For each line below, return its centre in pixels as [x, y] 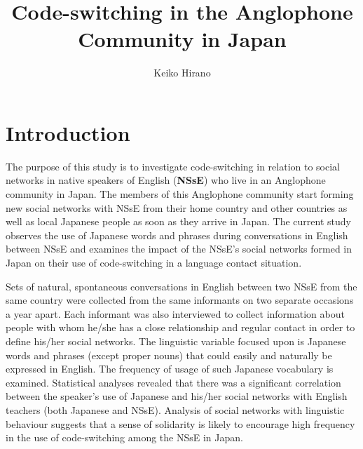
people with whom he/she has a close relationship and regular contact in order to [180, 327]
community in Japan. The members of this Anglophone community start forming [180, 194]
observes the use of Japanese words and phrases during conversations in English [177, 235]
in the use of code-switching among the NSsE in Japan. [124, 437]
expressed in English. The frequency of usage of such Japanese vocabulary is [170, 369]
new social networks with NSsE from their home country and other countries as [177, 207]
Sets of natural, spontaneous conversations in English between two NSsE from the [181, 286]
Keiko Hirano [182, 73]
